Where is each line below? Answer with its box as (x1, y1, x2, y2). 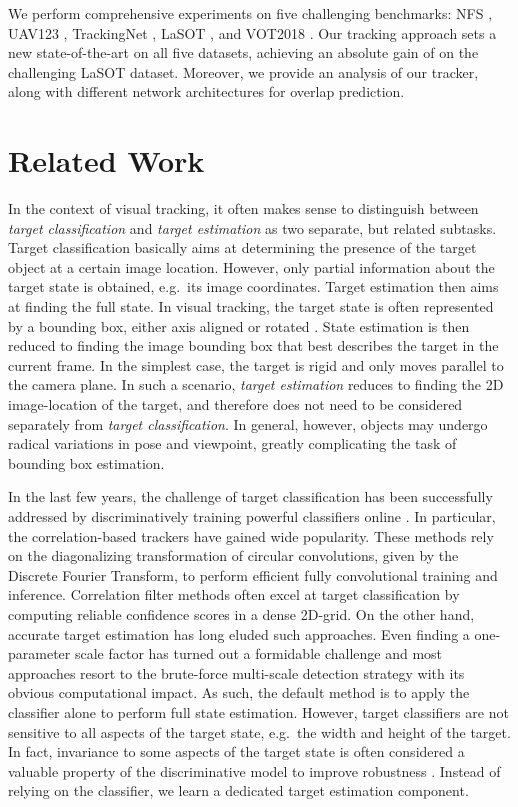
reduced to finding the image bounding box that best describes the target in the (8, 335, 499, 356)
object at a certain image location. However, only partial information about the (8, 256, 495, 277)
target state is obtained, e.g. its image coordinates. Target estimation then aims (8, 276, 499, 297)
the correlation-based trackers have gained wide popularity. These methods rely (8, 525, 494, 546)
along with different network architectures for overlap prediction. (8, 81, 405, 102)
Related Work (8, 140, 205, 181)
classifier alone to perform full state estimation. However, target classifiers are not (8, 701, 509, 722)
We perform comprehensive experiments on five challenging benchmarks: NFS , (8, 3, 493, 23)
